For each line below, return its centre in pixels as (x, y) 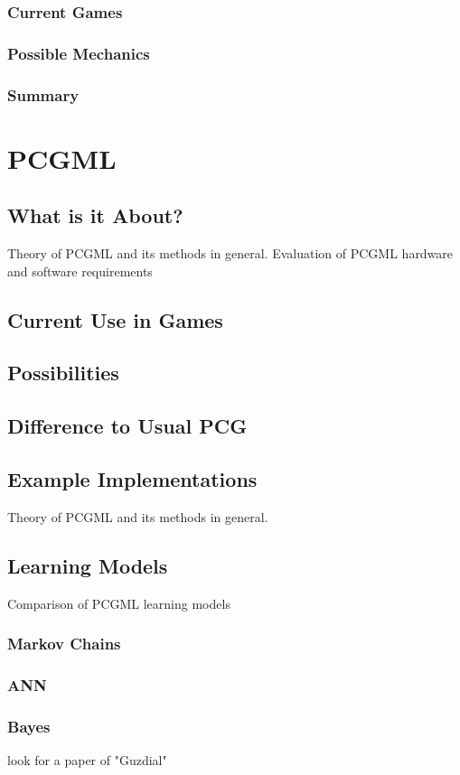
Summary (43, 94)
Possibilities (63, 373)
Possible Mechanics (79, 53)
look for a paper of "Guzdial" (87, 760)
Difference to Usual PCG (127, 426)
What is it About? (95, 215)
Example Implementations (132, 479)
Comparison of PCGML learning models (119, 603)
